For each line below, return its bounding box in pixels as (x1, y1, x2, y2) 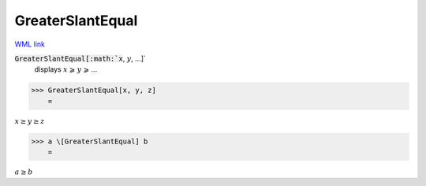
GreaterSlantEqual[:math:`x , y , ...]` (14, 54, 146, 63)
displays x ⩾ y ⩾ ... (34, 65, 98, 74)
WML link (14, 39, 46, 49)
